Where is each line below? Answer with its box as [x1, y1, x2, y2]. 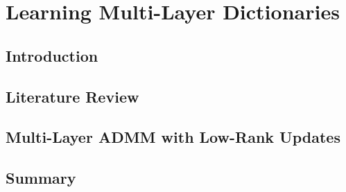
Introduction [6, 44, 98, 66]
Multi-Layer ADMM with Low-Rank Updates [6, 126, 340, 148]
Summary [6, 167, 76, 189]
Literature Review [6, 85, 139, 107]
